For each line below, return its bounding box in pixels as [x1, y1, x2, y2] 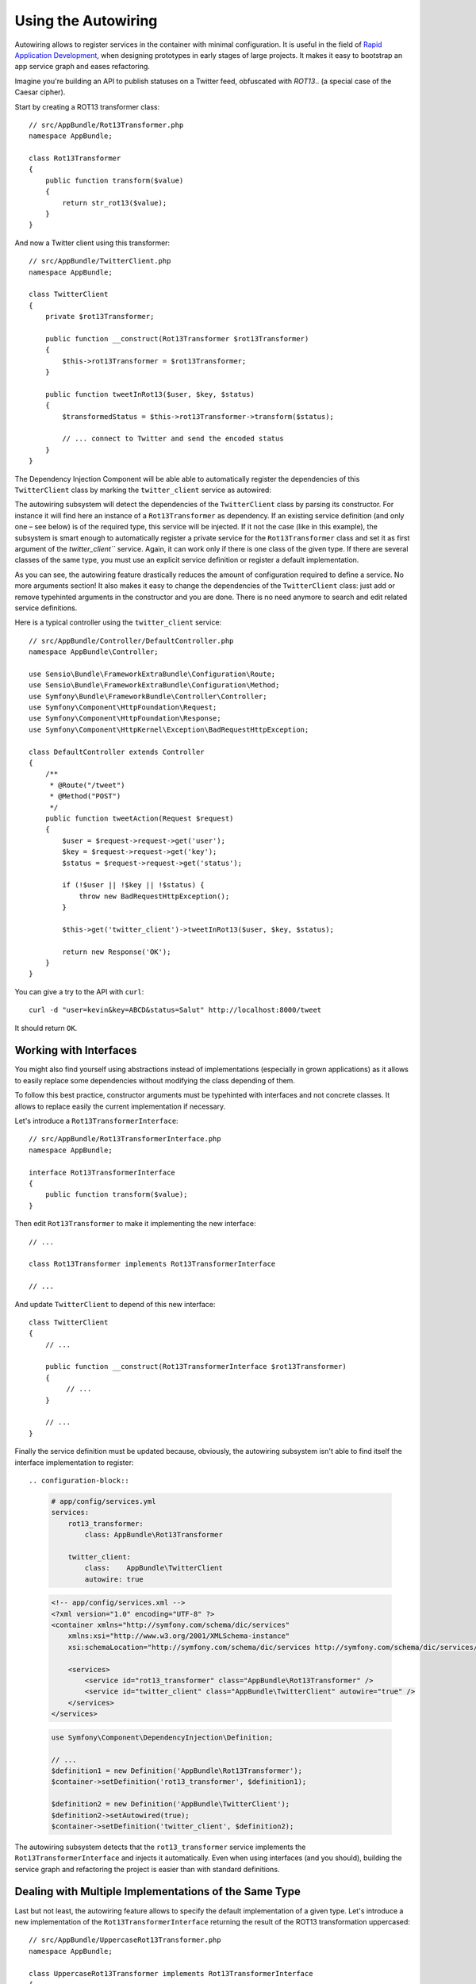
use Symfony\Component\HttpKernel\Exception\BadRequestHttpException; [29, 725, 309, 734]
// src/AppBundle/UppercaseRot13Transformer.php [29, 1936, 221, 1944]
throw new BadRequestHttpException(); [79, 891, 230, 901]
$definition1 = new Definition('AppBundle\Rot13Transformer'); [51, 1766, 303, 1775]
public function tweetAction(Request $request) [44, 813, 234, 823]
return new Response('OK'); [62, 947, 171, 956]
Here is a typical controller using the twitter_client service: [14, 617, 222, 627]
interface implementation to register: [14, 1457, 134, 1467]
